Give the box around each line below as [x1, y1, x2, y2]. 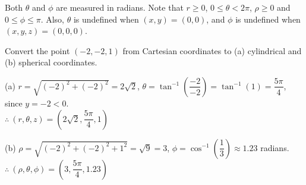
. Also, [40, 12, 65, 25]
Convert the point [5, 44, 70, 57]
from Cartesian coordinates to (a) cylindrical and [122, 44, 302, 57]
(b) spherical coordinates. [5, 56, 97, 68]
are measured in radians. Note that [56, 1, 184, 13]
